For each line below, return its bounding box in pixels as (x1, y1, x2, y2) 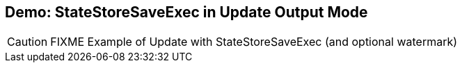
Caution (7, 35, 48, 49)
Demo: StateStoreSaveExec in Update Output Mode (5, 3, 368, 21)
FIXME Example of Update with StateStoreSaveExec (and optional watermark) (50, 35, 458, 49)
